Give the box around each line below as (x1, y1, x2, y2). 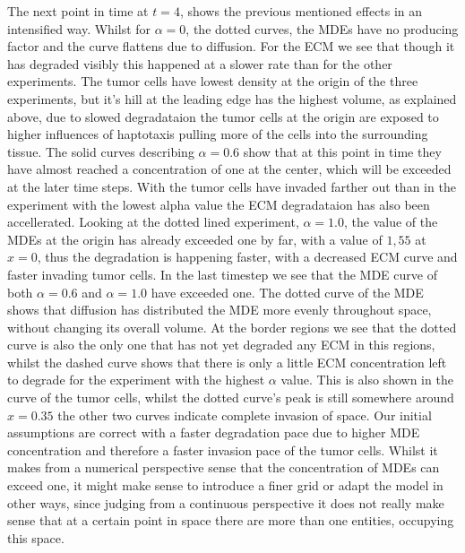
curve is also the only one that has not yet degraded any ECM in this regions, (7, 335, 435, 354)
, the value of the (343, 212, 438, 231)
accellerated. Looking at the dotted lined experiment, (7, 212, 299, 231)
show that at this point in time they (243, 142, 442, 160)
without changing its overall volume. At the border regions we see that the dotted (7, 317, 457, 336)
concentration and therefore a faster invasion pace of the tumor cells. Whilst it (7, 440, 438, 459)
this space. (7, 528, 65, 547)
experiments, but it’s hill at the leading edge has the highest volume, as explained (7, 89, 457, 108)
